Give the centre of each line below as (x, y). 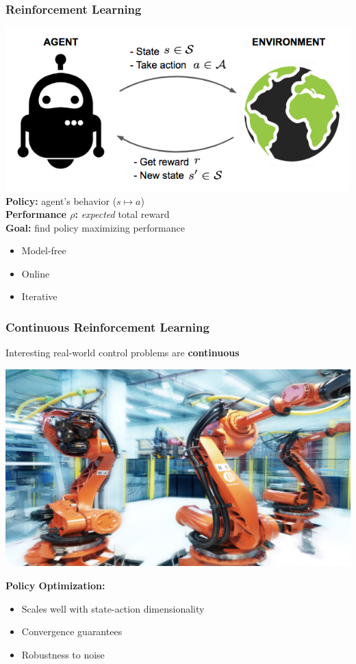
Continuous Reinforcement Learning (107, 327)
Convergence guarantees (72, 631)
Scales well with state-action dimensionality (113, 608)
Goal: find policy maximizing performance (95, 227)
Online (36, 273)
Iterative (39, 296)
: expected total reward (122, 214)
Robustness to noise (63, 654)
